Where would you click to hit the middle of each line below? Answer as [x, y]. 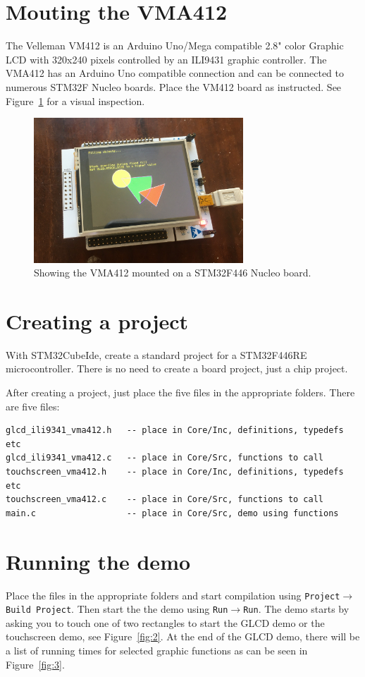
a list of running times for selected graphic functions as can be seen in [157, 651]
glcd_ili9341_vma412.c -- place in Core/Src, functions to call [165, 458]
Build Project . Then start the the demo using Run [117, 609]
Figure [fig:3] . [35, 664]
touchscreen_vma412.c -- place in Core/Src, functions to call [165, 500]
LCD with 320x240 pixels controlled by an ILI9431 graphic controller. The [166, 59]
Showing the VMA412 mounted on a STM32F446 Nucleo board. [173, 273]
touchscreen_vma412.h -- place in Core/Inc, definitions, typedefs [175, 472]
